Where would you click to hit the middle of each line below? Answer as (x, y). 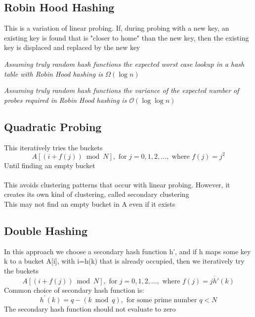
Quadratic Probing (53, 126)
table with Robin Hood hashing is (54, 73)
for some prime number (162, 300)
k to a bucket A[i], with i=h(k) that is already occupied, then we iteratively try (124, 261)
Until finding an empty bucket (50, 165)
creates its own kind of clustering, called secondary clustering (97, 194)
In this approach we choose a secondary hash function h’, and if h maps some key (127, 251)
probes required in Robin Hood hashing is (65, 100)
